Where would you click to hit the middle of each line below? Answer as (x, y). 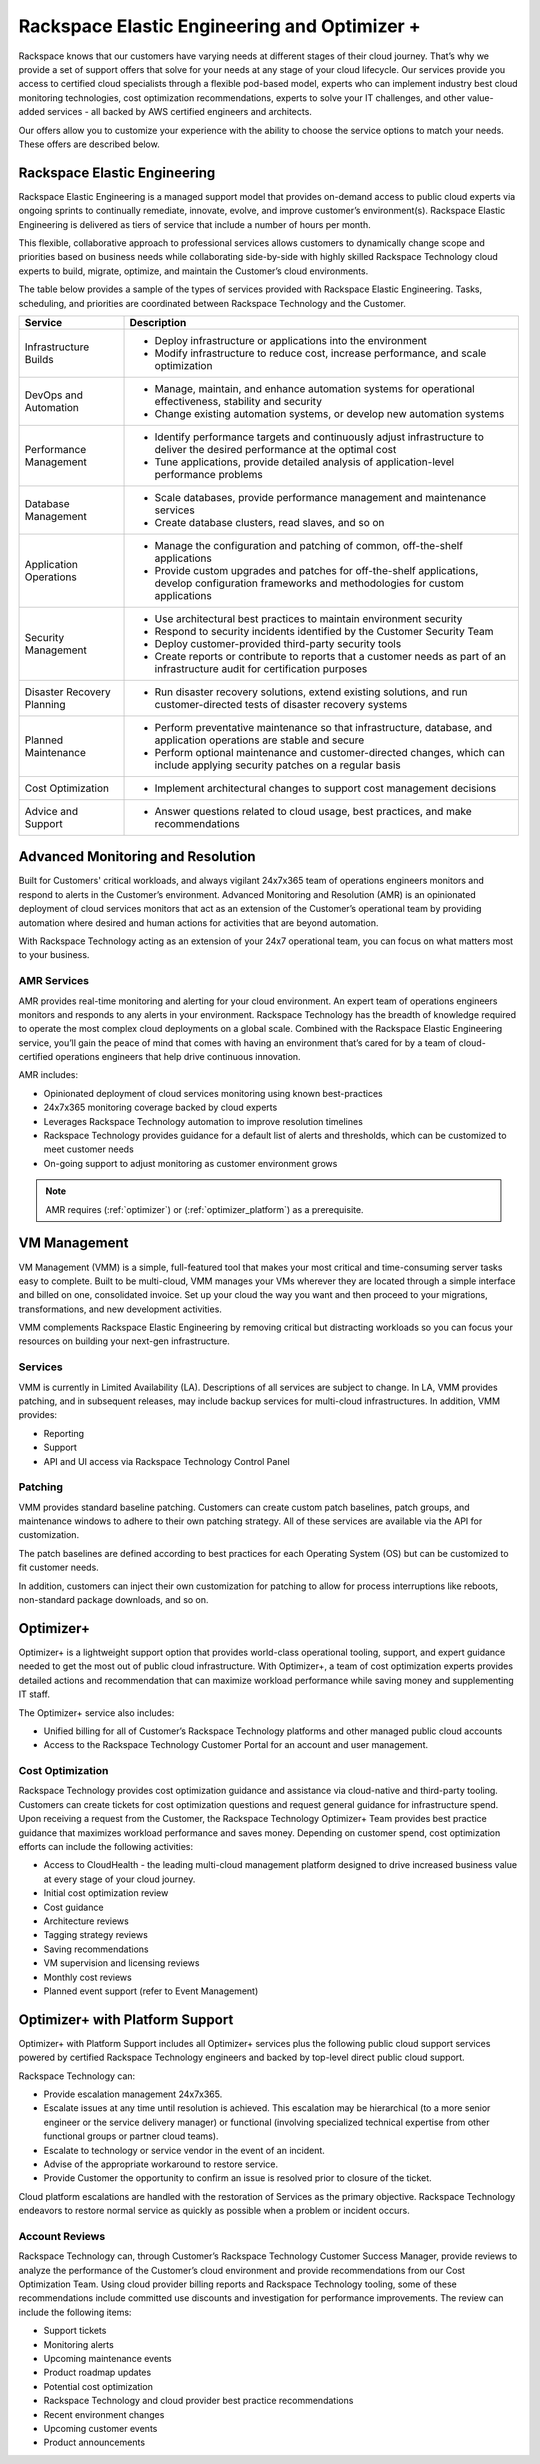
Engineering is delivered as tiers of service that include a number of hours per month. (195, 224)
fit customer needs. (58, 1567)
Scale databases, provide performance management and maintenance (320, 497)
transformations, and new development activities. (120, 1309)
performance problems (209, 474)
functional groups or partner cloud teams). (131, 2136)
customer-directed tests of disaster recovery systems (281, 704)
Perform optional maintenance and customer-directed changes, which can (329, 752)
